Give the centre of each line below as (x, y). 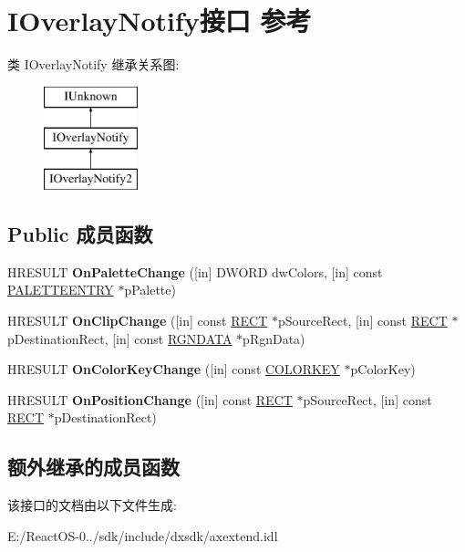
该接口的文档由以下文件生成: (92, 505)
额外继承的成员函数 (93, 467)
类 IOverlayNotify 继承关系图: (93, 64)
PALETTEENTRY (61, 290)
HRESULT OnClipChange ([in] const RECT (138, 321)
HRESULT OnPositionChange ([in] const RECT (150, 399)
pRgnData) (274, 338)
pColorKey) (383, 369)
